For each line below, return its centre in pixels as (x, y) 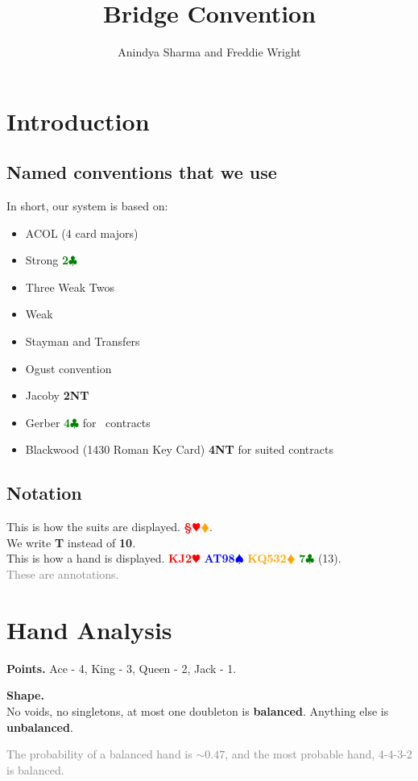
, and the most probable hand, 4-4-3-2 (319, 754)
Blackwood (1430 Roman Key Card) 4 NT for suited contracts (179, 449)
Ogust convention (68, 368)
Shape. (25, 695)
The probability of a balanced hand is (99, 754)
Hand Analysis (89, 629)
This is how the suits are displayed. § (99, 527)
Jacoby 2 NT (57, 395)
